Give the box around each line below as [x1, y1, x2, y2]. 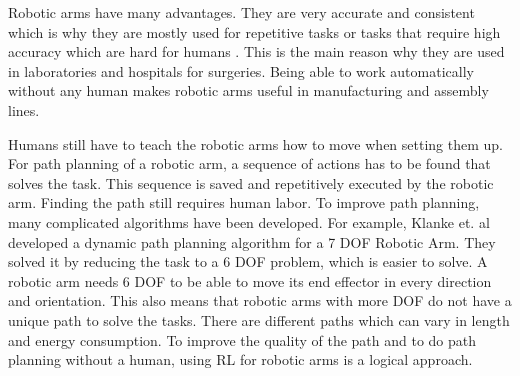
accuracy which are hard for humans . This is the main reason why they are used [8, 41, 505, 62]
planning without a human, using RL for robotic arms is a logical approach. [8, 349, 473, 370]
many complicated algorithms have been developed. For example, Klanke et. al [8, 211, 490, 232]
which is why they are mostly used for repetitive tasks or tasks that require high [8, 21, 501, 42]
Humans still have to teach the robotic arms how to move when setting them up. [8, 133, 503, 154]
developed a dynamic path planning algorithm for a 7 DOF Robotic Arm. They [8, 231, 496, 252]
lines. [8, 99, 40, 120]
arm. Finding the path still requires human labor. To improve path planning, [8, 192, 480, 213]
